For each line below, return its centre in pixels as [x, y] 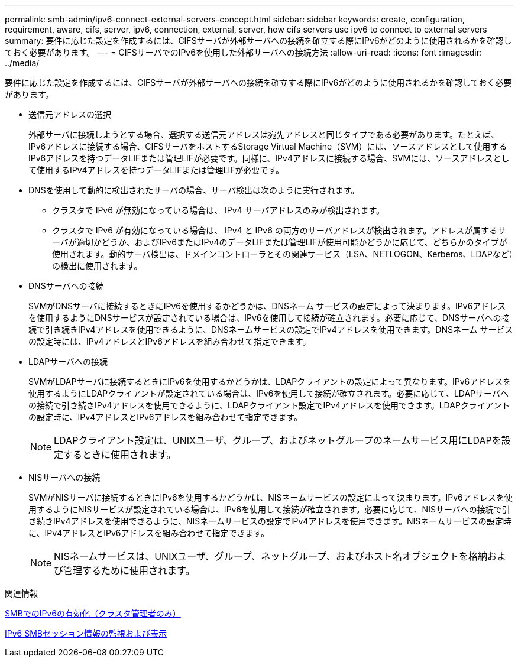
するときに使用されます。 [120, 455]
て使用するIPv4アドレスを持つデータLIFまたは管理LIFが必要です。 [156, 170]
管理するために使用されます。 [129, 570]
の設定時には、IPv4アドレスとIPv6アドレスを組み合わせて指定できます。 [170, 341]
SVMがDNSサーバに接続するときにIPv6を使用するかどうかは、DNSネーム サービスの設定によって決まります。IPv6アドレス [267, 306]
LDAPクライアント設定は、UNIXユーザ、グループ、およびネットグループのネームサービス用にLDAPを [278, 440]
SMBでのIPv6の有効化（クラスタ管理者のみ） [93, 613]
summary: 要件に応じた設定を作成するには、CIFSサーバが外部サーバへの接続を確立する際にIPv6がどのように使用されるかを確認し [258, 40]
